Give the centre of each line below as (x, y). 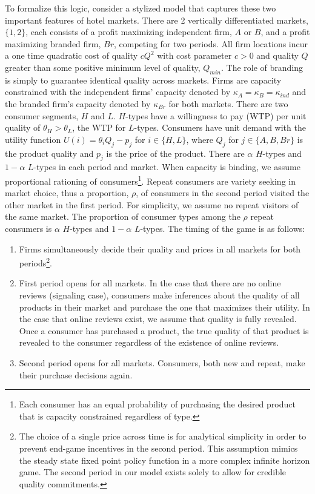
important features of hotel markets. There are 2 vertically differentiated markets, (157, 20)
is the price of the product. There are (175, 153)
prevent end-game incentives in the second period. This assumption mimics (158, 448)
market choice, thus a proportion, (67, 193)
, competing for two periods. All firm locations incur (211, 43)
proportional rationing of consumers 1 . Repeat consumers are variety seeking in (150, 180)
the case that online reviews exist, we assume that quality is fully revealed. (158, 319)
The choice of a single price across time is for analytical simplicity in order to (163, 436)
